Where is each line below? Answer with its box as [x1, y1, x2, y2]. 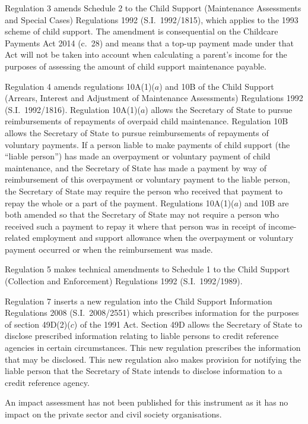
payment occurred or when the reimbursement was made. [5, 243, 213, 255]
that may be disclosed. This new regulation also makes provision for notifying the [5, 353, 301, 365]
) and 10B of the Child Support [159, 80, 274, 92]
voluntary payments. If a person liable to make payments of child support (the [5, 138, 290, 150]
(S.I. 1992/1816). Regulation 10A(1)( [5, 103, 141, 115]
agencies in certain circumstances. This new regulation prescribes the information [5, 341, 301, 354]
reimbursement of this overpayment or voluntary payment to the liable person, [5, 173, 290, 186]
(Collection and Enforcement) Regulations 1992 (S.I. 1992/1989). [5, 275, 243, 287]
